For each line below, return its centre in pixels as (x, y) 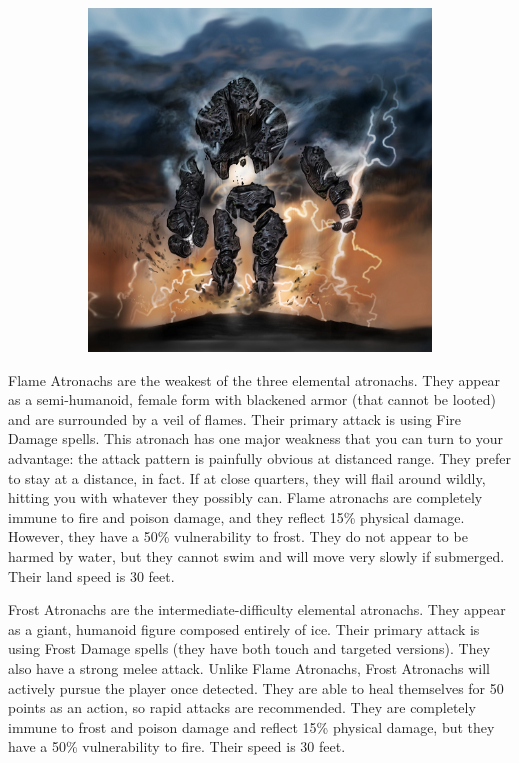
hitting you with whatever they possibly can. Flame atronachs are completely (245, 497)
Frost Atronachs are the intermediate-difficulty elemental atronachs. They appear (257, 609)
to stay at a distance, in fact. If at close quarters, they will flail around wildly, (247, 477)
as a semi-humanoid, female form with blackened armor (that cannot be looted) (252, 399)
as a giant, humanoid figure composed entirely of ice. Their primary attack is (244, 628)
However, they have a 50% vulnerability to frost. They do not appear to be (238, 536)
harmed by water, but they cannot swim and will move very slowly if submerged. (256, 555)
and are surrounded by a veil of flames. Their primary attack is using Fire (235, 418)
